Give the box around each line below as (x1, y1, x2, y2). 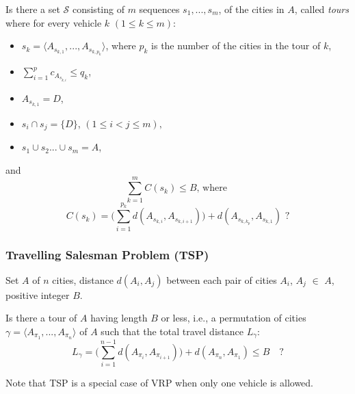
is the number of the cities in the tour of (151, 38, 321, 53)
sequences (139, 2, 180, 16)
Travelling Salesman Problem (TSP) (5, 246, 209, 263)
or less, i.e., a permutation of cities (161, 311, 306, 325)
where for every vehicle (5, 15, 102, 29)
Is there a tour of (5, 311, 77, 325)
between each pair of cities (166, 272, 277, 287)
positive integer (5, 287, 70, 302)
